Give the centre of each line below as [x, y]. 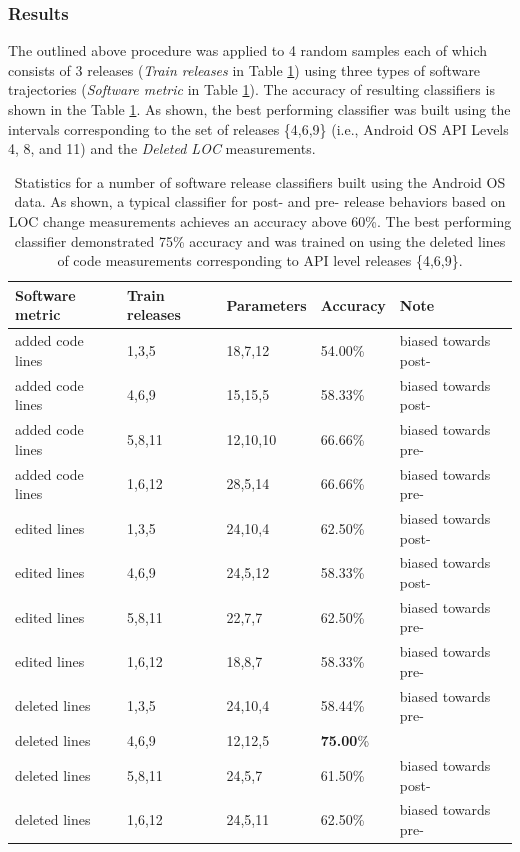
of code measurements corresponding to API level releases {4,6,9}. [260, 260]
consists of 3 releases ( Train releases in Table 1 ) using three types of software [244, 69]
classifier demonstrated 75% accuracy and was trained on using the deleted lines [260, 240]
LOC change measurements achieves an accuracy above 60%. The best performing [260, 220]
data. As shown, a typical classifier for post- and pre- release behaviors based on [260, 201]
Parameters [266, 304]
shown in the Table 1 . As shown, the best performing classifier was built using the [259, 109]
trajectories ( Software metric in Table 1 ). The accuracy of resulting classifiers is [251, 89]
